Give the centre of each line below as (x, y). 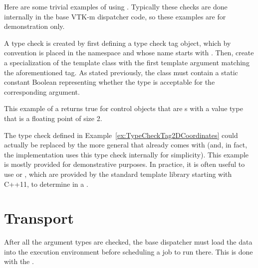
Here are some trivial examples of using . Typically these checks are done (116, 6)
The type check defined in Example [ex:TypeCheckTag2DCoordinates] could (121, 135)
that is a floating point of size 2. (53, 118)
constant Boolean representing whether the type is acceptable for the (110, 82)
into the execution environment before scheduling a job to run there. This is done (129, 251)
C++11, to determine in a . (46, 184)
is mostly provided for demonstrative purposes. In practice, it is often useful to (125, 164)
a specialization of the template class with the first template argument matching (127, 62)
